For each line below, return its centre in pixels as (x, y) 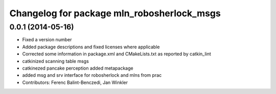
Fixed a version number (47, 40)
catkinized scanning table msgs (55, 61)
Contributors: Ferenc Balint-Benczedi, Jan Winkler (75, 82)
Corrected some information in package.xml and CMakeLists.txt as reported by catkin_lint (117, 54)
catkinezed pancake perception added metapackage (78, 68)
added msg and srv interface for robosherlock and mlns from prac (92, 75)
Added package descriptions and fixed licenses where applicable (91, 47)
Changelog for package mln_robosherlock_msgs (115, 13)
